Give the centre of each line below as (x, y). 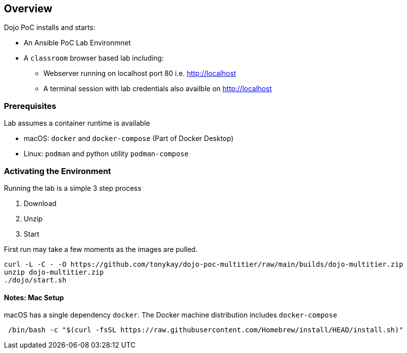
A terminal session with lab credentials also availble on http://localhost (158, 89)
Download (40, 203)
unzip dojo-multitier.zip (54, 272)
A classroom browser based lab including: (94, 58)
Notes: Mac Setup (34, 297)
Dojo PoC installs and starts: (50, 28)
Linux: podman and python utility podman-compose (106, 154)
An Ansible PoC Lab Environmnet (77, 43)
